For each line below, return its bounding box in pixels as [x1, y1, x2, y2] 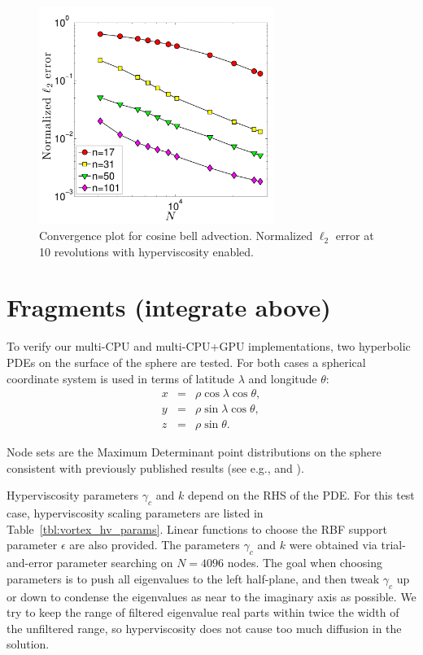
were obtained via [289, 536, 377, 553]
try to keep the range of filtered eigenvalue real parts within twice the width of [7, 604, 399, 621]
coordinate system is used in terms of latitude [7, 369, 235, 386]
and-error [7, 554, 53, 571]
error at [335, 227, 374, 244]
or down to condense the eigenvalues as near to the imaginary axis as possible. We [7, 587, 416, 605]
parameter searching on [56, 554, 173, 571]
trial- [381, 536, 406, 553]
